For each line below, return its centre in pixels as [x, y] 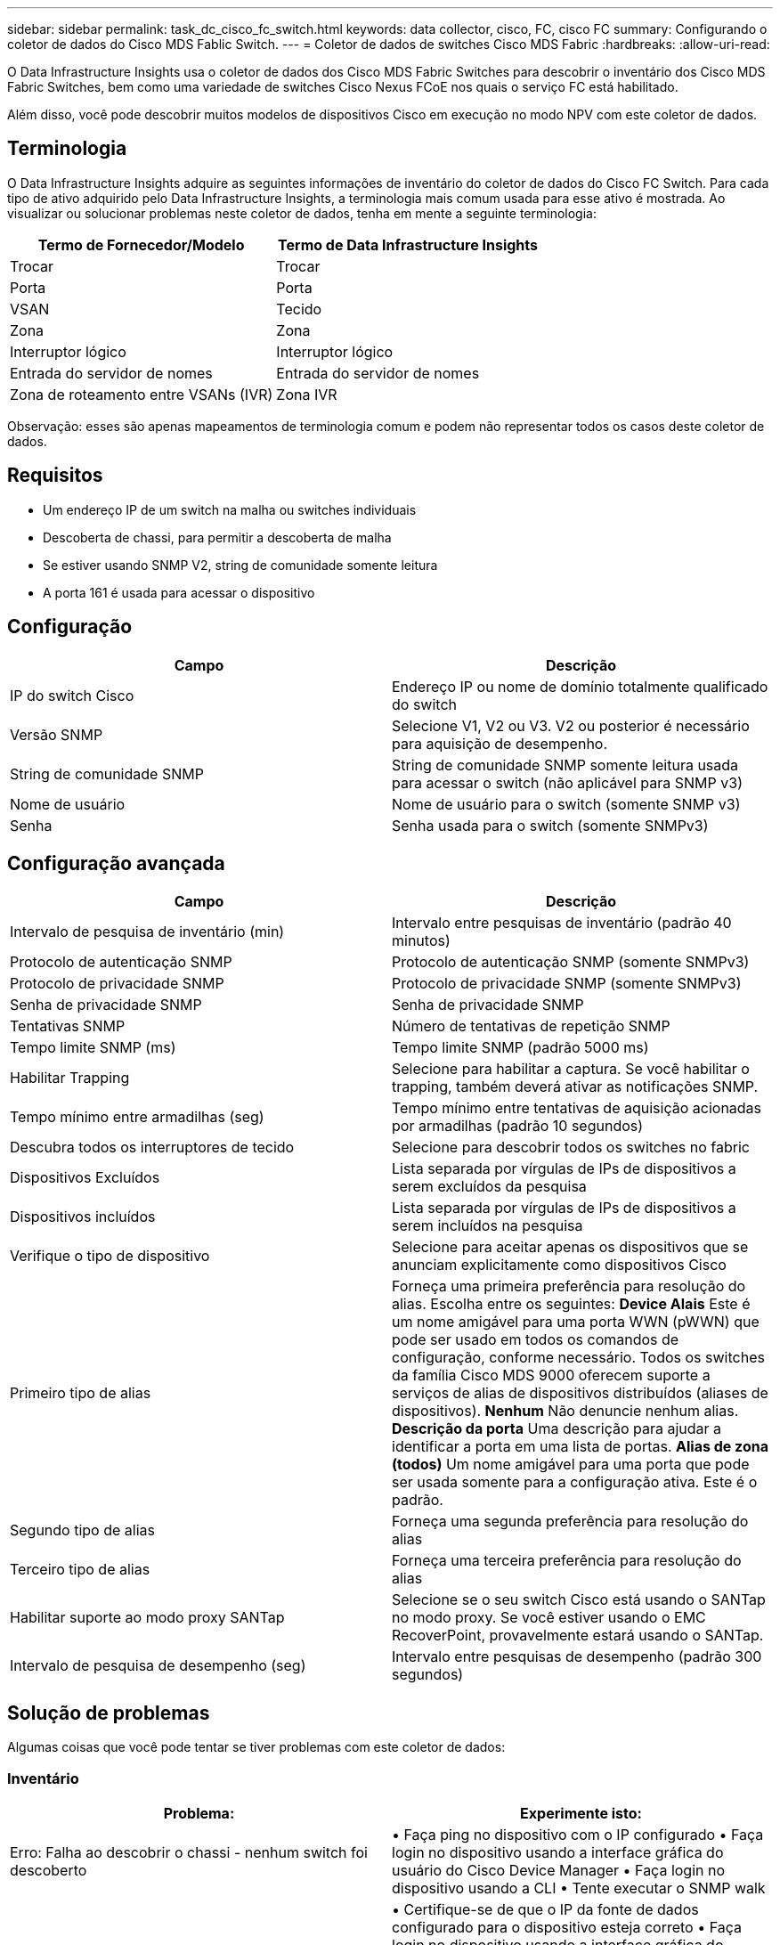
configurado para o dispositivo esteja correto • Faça [567, 1927]
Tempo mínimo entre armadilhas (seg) [137, 1117]
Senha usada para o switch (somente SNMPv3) [550, 825]
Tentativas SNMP [68, 1026]
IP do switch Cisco [72, 695]
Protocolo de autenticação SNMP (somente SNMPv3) [571, 962]
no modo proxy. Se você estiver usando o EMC [549, 1618]
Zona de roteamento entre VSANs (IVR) [142, 394]
